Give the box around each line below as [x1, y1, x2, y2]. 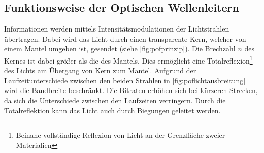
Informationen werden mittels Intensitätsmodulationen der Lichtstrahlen [4, 23, 229, 34]
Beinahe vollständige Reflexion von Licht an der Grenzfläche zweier [16, 130, 225, 140]
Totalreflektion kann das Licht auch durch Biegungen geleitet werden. [4, 105, 221, 115]
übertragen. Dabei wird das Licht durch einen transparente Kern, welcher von [4, 33, 246, 44]
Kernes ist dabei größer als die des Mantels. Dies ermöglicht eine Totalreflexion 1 [4, 53, 253, 66]
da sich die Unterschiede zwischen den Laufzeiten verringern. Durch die [4, 95, 226, 106]
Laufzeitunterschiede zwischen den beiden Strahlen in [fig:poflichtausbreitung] [4, 75, 246, 85]
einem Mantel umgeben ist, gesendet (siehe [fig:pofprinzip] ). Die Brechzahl [4, 43, 236, 54]
